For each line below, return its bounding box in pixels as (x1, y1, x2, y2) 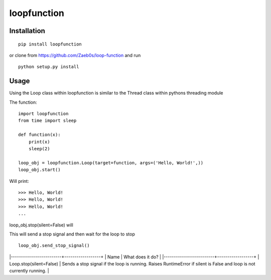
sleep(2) (28, 146, 50, 151)
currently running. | (9, 268, 50, 274)
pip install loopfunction (18, 41, 82, 47)
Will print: (9, 178, 30, 184)
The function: (9, 99, 37, 105)
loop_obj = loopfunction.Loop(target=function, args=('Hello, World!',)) (18, 160, 204, 165)
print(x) (28, 139, 50, 145)
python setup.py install (18, 64, 79, 70)
